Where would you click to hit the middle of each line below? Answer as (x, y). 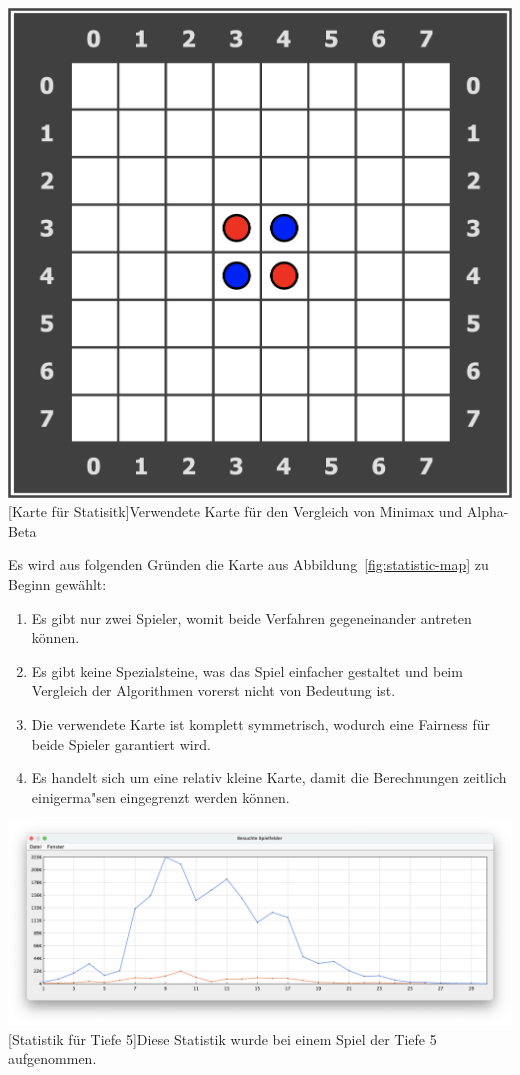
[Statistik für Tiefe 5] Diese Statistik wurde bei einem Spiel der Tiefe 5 (222, 1038)
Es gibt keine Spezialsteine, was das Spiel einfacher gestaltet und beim (247, 670)
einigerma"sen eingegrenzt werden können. (160, 796)
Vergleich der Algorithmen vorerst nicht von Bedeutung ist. (213, 690)
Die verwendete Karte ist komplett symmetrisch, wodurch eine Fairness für (261, 724)
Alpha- (487, 511)
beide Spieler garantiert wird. (121, 743)
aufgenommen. (52, 1058)
